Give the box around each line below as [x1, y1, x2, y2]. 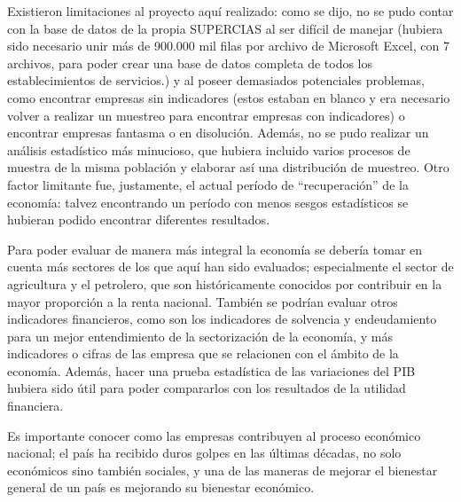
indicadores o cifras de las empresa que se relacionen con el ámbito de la [7, 344, 399, 363]
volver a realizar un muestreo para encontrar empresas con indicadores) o [7, 106, 405, 124]
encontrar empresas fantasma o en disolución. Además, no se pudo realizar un [7, 123, 429, 142]
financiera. [7, 396, 64, 415]
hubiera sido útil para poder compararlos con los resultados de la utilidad [7, 379, 406, 397]
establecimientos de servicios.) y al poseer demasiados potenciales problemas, [7, 71, 425, 90]
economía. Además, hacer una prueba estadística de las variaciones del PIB [7, 361, 416, 380]
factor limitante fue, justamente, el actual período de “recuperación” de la [7, 175, 409, 193]
